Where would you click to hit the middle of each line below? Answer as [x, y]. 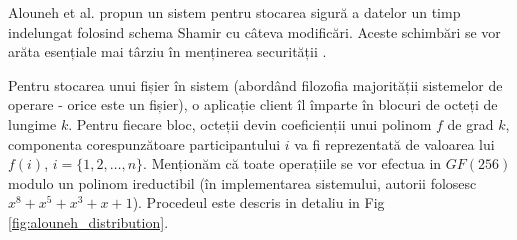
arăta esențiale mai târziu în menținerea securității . [167, 51]
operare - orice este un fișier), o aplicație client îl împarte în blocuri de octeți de [253, 104]
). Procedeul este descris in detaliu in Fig [258, 202]
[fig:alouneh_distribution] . [88, 221]
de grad [470, 123]
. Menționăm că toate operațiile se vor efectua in [292, 163]
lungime [32, 123]
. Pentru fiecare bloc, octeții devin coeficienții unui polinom [250, 123]
